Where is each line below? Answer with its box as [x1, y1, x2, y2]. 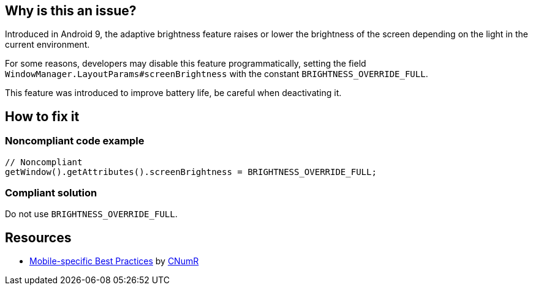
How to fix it [5, 108, 80, 124]
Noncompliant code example [5, 135, 145, 147]
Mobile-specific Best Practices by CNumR [29, 256, 199, 267]
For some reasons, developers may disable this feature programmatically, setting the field [5, 58, 366, 69]
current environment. [5, 39, 90, 50]
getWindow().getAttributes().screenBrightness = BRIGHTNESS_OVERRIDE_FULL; [5, 166, 377, 177]
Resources [5, 229, 72, 245]
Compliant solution [5, 187, 97, 199]
